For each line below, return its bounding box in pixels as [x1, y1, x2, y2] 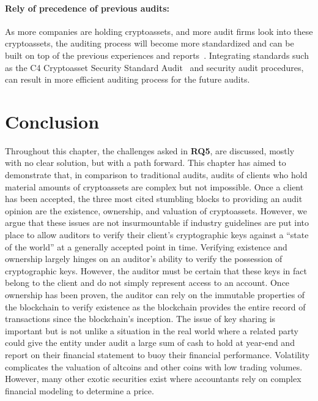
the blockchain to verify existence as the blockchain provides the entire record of [5, 300, 306, 313]
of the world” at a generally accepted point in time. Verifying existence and [5, 240, 287, 253]
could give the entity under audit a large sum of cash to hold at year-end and [5, 336, 295, 349]
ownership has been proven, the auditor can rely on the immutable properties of [5, 288, 305, 301]
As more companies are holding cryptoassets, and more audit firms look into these [5, 24, 313, 37]
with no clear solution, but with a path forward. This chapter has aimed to [5, 156, 286, 169]
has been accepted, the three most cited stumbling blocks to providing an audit [5, 192, 303, 205]
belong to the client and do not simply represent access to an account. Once [5, 276, 290, 289]
